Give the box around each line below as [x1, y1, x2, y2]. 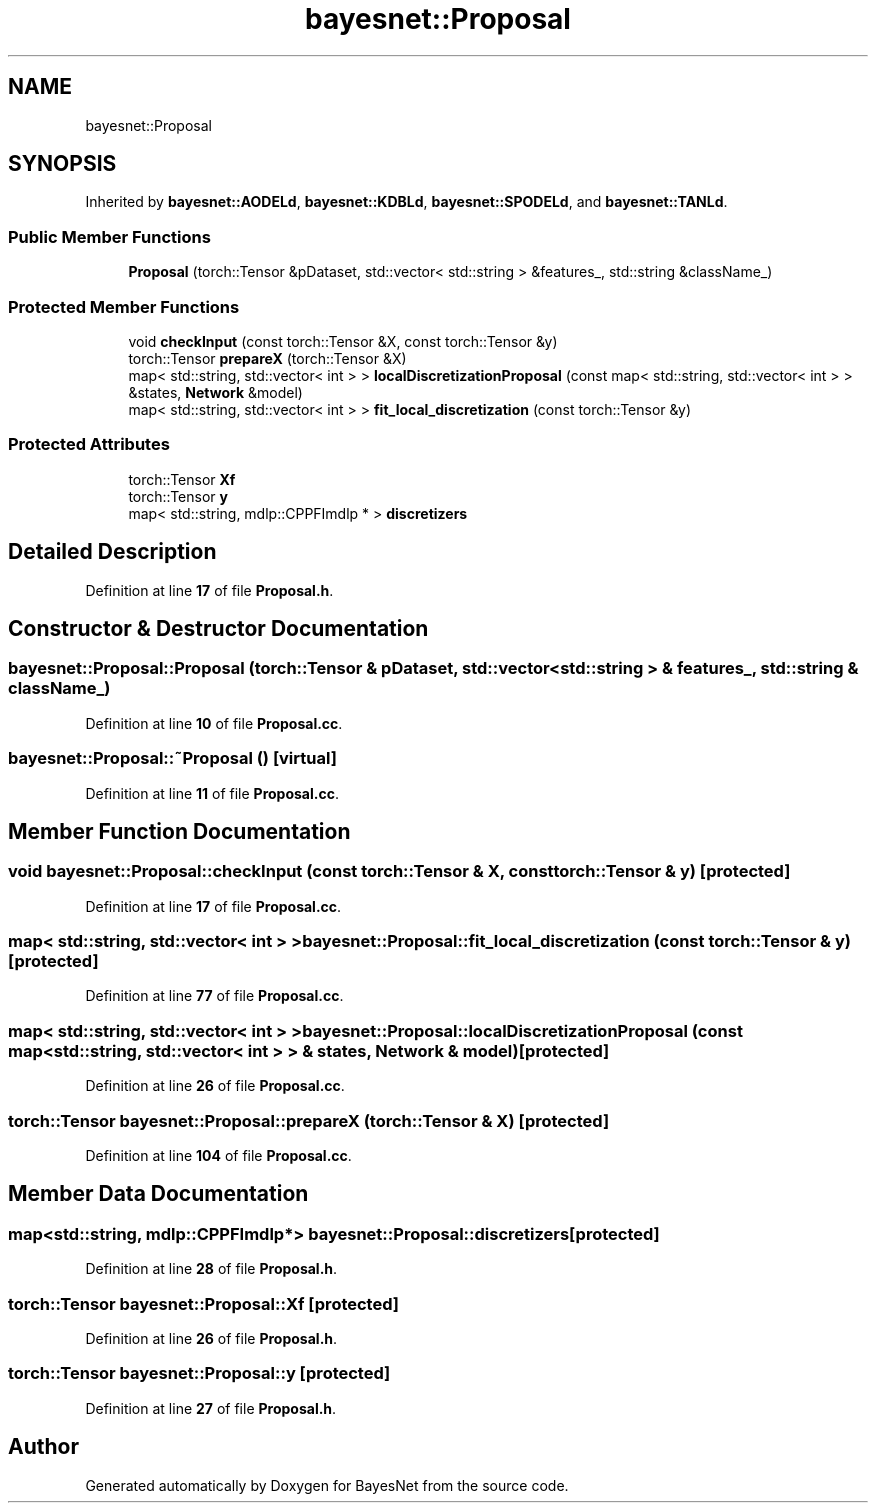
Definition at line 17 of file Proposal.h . [85, 581, 334, 599]
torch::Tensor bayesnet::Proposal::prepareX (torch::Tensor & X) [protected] [8, 1110, 610, 1131]
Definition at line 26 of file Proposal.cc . [85, 1077, 345, 1095]
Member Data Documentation [8, 1181, 309, 1207]
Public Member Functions [8, 226, 211, 247]
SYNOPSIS [8, 151, 117, 177]
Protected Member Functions [8, 296, 240, 317]
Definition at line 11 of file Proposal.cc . [85, 784, 339, 802]
